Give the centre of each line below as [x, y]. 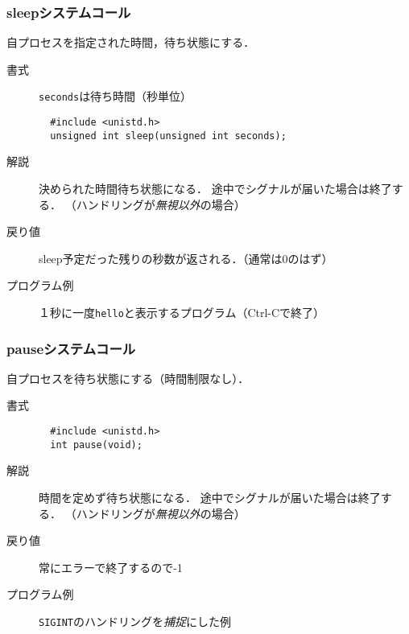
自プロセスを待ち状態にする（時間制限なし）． [128, 378]
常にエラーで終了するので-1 [111, 567]
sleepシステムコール [69, 12]
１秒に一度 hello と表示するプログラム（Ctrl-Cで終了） [182, 312]
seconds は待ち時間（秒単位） [116, 96]
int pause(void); [96, 445]
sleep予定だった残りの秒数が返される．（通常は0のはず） [186, 258]
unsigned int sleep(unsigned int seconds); [168, 136]
